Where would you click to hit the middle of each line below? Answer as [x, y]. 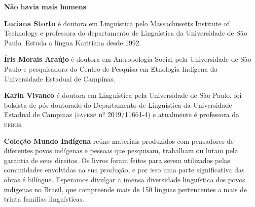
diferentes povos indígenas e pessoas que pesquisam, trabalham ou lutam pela [121, 150]
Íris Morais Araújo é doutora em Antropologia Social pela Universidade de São [128, 59]
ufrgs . [14, 124]
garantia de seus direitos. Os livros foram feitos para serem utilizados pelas [117, 160]
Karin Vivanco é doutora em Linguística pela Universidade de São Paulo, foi [123, 95]
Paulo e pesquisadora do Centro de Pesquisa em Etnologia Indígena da [111, 68]
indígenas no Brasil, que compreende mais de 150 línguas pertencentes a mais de [126, 189]
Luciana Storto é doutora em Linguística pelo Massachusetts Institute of [117, 23]
